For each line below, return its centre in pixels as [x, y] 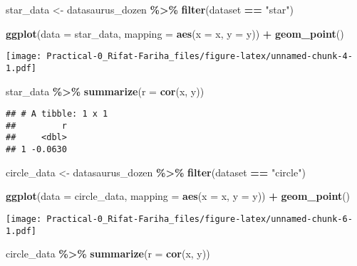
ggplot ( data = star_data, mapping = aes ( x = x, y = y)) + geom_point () [175, 33]
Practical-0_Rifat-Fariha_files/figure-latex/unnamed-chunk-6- [200, 219]
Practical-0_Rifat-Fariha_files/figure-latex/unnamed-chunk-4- [200, 57]
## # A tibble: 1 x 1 [57, 114]
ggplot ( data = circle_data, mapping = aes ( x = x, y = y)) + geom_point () [178, 196]
